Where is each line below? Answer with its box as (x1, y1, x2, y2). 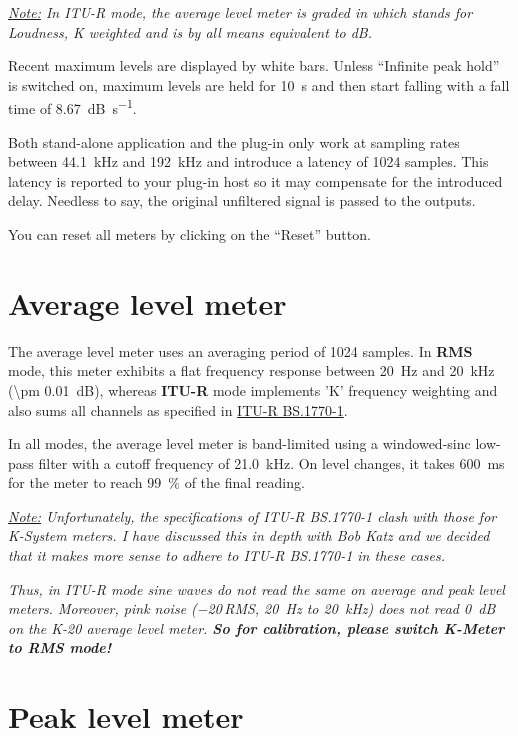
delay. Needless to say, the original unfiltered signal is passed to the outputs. (8, 190, 476, 211)
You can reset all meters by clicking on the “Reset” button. (8, 224, 371, 244)
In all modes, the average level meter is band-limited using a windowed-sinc (8, 433, 471, 454)
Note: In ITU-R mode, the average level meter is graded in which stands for (8, 2, 473, 22)
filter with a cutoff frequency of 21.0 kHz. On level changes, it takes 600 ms (38, 452, 505, 473)
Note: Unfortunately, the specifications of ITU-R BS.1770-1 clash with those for (8, 505, 497, 526)
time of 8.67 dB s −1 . (8, 95, 137, 119)
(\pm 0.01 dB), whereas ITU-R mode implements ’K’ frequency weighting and (8, 379, 498, 400)
